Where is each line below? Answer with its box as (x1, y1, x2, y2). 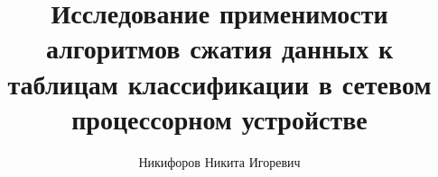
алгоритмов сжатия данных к (45, 30, 394, 66)
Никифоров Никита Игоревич (138, 152, 301, 171)
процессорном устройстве (71, 100, 368, 137)
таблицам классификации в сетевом (7, 65, 432, 102)
